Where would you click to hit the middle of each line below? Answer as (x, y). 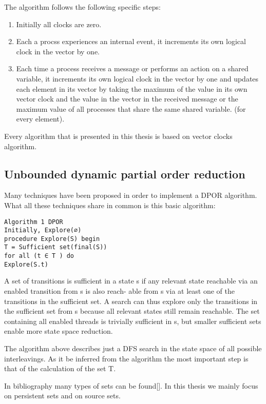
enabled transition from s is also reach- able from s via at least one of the (119, 291)
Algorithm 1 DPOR (34, 222)
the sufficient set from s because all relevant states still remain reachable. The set (132, 311)
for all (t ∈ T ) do (39, 256)
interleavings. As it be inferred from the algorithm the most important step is (126, 358)
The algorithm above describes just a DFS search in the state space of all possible (133, 348)
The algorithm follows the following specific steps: (82, 7)
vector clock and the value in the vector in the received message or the (127, 99)
